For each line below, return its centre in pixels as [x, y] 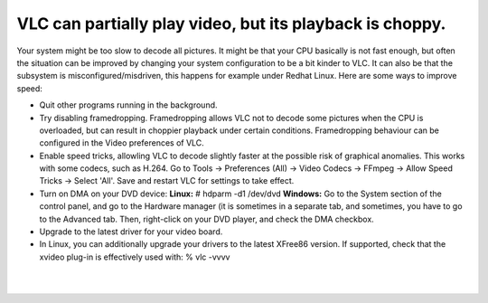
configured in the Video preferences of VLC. [122, 143]
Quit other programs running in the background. [128, 105]
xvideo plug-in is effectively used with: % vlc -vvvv [135, 257]
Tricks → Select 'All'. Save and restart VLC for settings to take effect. [167, 181]
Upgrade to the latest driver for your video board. [131, 232]
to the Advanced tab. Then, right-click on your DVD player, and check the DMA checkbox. [206, 219]
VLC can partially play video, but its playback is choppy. [231, 24]
